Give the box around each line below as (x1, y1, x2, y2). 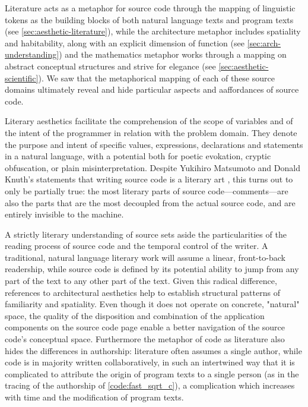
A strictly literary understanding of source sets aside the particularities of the (5, 228, 287, 240)
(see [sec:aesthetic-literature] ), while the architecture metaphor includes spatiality (5, 25, 301, 37)
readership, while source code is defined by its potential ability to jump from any (5, 263, 299, 275)
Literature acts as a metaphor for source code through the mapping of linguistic (5, 2, 296, 14)
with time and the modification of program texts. (5, 391, 184, 403)
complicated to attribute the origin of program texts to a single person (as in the (5, 367, 299, 380)
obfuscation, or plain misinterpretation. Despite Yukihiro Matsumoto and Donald (5, 161, 300, 173)
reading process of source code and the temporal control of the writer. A (5, 239, 268, 252)
